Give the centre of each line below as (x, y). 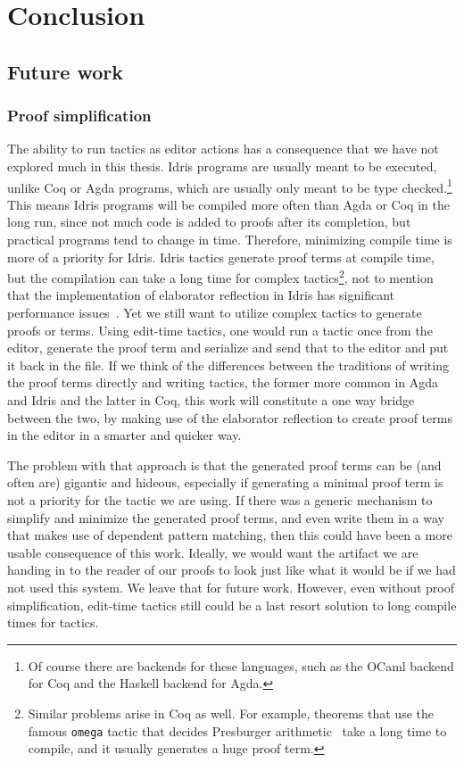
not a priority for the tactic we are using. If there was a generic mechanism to (220, 499)
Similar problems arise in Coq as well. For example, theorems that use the (231, 713)
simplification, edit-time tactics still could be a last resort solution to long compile (232, 605)
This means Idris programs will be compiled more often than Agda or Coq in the (228, 204)
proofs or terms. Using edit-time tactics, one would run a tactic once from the (220, 330)
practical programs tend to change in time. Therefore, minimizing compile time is (230, 239)
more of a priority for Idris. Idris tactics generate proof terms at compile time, (221, 257)
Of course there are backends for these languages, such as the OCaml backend (241, 665)
